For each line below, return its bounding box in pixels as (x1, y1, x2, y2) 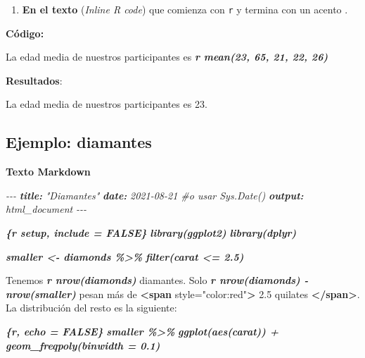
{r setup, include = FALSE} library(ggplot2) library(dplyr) (6, 226, 297, 240)
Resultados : (6, 73, 63, 87)
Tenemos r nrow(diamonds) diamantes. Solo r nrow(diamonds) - (6, 273, 309, 288)
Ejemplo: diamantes (6, 131, 152, 153)
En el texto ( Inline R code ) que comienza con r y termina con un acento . (22, 2, 348, 16)
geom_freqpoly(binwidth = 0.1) (6, 338, 160, 352)
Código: (6, 25, 44, 40)
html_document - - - (6, 202, 87, 216)
